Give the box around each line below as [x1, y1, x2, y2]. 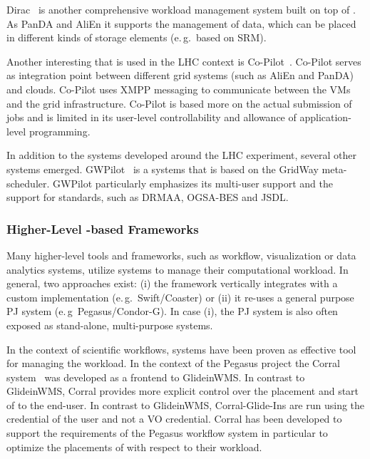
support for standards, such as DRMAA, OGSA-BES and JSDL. [6, 190, 289, 205]
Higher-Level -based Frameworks [6, 220, 199, 237]
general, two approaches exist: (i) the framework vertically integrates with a [6, 276, 338, 291]
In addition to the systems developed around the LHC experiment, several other [6, 148, 357, 163]
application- [299, 110, 351, 125]
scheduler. [6, 175, 50, 190]
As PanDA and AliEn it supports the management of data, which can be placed [6, 16, 356, 31]
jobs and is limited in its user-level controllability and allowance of [6, 110, 297, 125]
